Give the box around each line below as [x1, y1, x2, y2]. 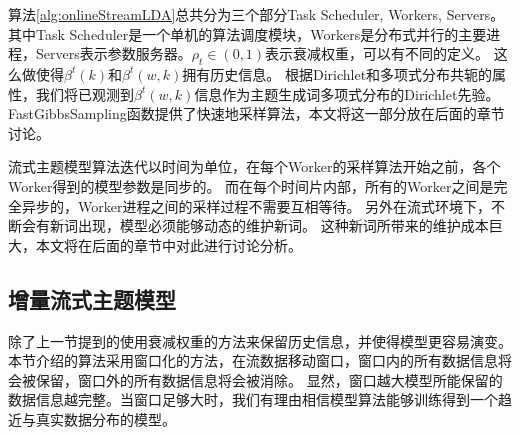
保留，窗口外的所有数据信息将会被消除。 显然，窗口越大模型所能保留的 [35, 369, 503, 390]
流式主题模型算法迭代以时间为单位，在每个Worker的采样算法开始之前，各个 [8, 156, 501, 177]
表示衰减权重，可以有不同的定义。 [265, 43, 490, 64]
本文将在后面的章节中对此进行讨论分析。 [35, 234, 302, 255]
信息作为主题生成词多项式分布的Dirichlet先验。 [194, 83, 500, 104]
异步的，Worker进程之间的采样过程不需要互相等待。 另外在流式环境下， [21, 195, 492, 216]
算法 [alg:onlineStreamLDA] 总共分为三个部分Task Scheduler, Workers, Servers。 [8, 4, 505, 24]
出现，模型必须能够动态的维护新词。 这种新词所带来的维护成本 [77, 215, 489, 236]
